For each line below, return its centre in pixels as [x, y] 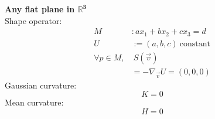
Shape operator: [33, 20]
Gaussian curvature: [41, 85]
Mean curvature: [34, 102]
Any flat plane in [40, 9]
